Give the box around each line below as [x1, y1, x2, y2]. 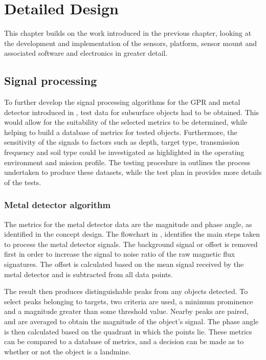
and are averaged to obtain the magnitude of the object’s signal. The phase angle [4, 316, 259, 327]
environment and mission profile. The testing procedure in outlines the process [4, 156, 250, 167]
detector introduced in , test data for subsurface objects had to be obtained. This [4, 106, 259, 117]
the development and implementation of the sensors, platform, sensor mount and [4, 37, 257, 48]
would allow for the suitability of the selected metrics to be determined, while [4, 117, 248, 127]
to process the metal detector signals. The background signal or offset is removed [4, 238, 258, 249]
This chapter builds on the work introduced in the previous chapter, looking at [4, 28, 252, 38]
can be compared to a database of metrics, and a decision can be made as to [4, 336, 244, 347]
